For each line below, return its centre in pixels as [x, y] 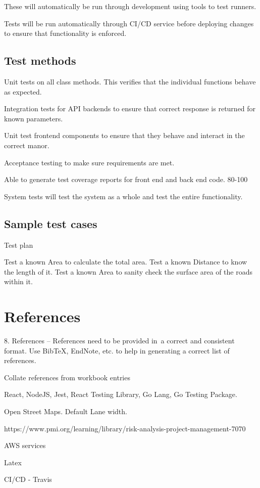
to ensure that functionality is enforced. [65, 33]
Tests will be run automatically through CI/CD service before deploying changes [129, 23]
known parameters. [34, 118]
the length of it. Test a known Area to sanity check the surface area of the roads [128, 271]
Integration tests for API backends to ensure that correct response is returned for [130, 108]
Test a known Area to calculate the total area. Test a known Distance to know [126, 262]
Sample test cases [51, 223]
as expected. [23, 91]
